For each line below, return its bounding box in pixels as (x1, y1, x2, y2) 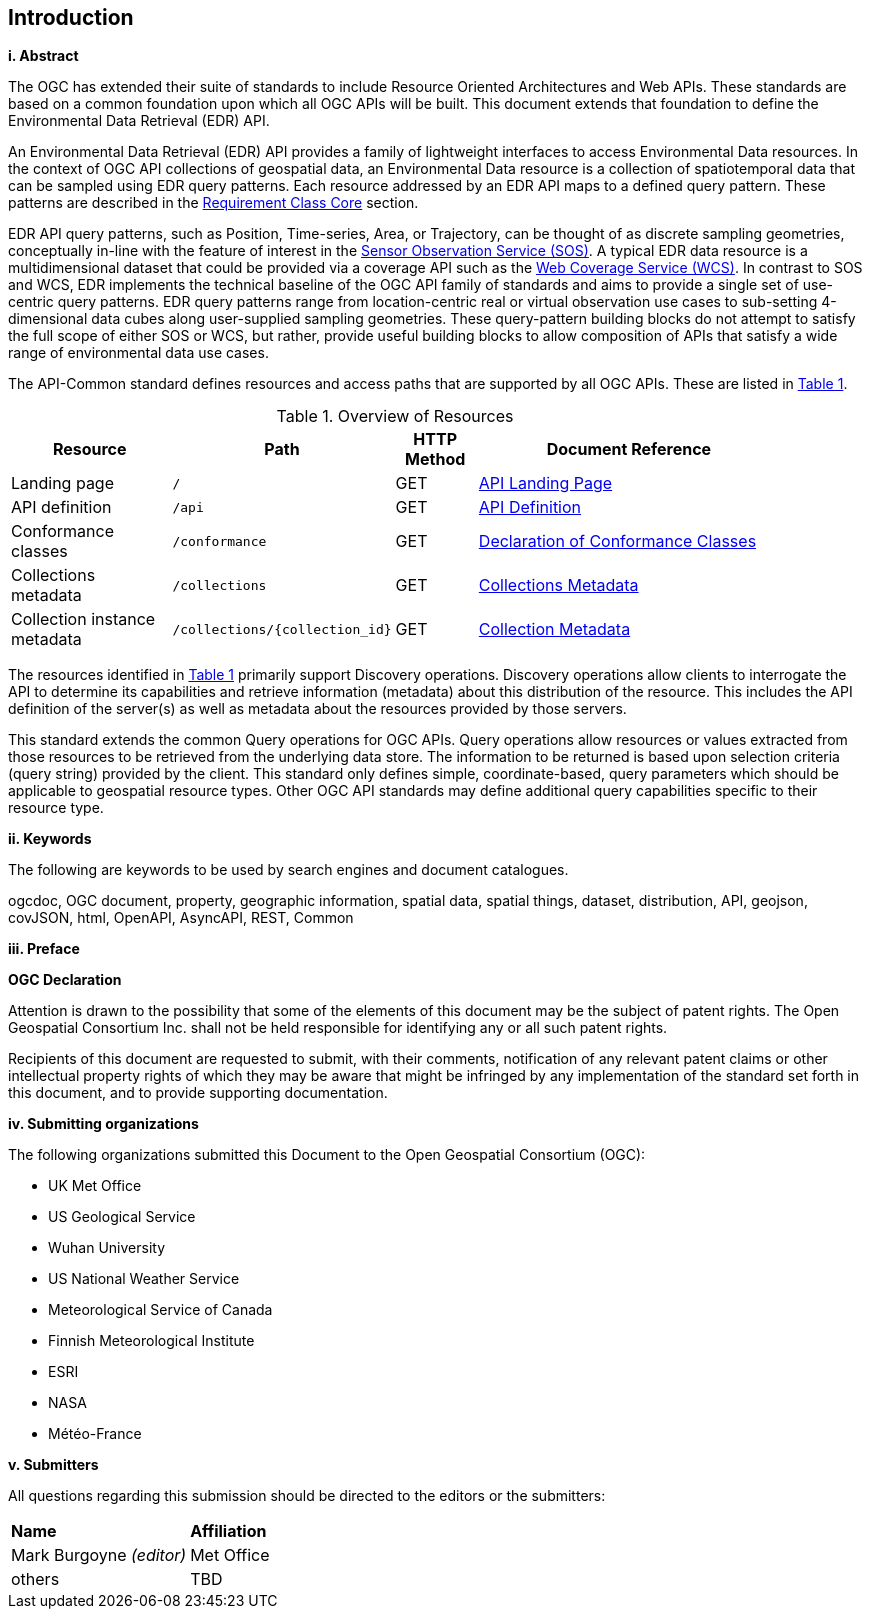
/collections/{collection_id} (172, 621, 392, 637)
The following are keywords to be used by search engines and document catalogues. (8, 861, 569, 879)
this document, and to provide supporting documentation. (8, 1084, 388, 1102)
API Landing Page (478, 473, 613, 494)
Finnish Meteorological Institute (48, 1332, 255, 1350)
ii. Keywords (8, 830, 92, 848)
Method (405, 449, 466, 470)
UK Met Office (48, 1177, 142, 1195)
